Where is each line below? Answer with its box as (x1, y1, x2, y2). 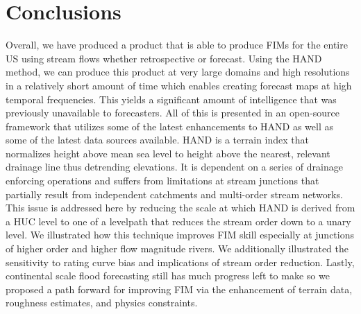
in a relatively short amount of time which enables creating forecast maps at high (6, 78, 352, 92)
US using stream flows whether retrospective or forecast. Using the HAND (6, 51, 322, 65)
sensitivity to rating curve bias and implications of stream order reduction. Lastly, (6, 254, 355, 269)
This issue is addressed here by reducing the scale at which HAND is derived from (6, 200, 355, 215)
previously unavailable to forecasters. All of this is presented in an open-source (6, 105, 340, 120)
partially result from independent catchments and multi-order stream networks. (6, 186, 343, 201)
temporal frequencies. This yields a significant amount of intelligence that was (6, 91, 337, 106)
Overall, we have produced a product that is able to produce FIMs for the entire (6, 37, 348, 52)
